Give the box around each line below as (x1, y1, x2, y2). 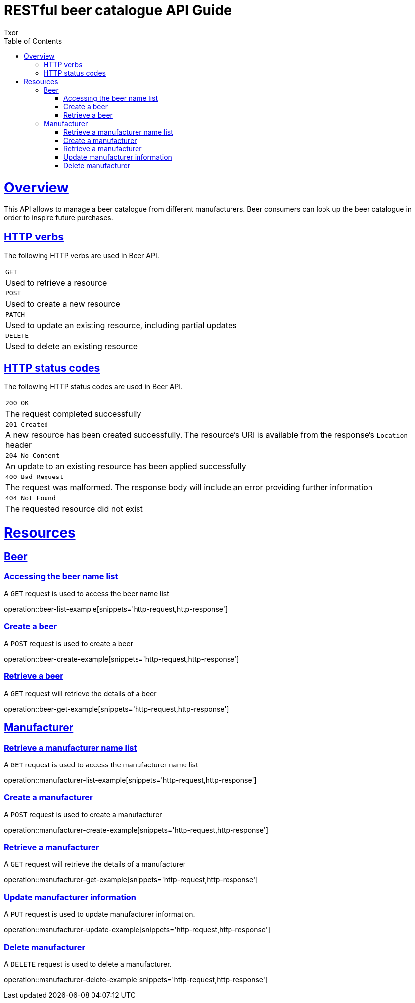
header (5, 439, 32, 450)
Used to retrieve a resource (5, 278, 107, 288)
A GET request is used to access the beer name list (4, 589, 169, 598)
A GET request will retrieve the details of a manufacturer (4, 860, 186, 869)
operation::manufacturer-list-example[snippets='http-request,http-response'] (4, 775, 257, 784)
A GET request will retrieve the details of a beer (4, 689, 157, 698)
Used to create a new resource (5, 299, 120, 309)
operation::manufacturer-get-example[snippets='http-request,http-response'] (4, 875, 258, 884)
